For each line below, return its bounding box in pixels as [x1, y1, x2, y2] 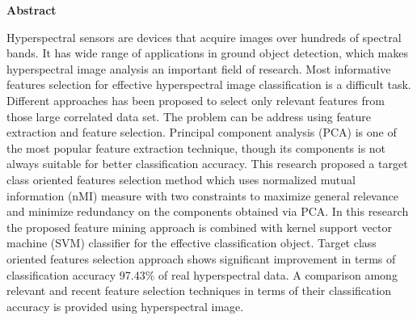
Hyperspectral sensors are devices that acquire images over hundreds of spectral [6, 28, 402, 45]
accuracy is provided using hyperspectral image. [6, 297, 244, 314]
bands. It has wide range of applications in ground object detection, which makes [6, 44, 409, 61]
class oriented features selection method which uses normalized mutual [6, 171, 356, 187]
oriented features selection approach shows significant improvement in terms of [6, 250, 396, 267]
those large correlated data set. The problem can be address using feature [6, 107, 371, 124]
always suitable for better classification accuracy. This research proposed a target [6, 155, 408, 172]
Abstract [6, 2, 57, 18]
